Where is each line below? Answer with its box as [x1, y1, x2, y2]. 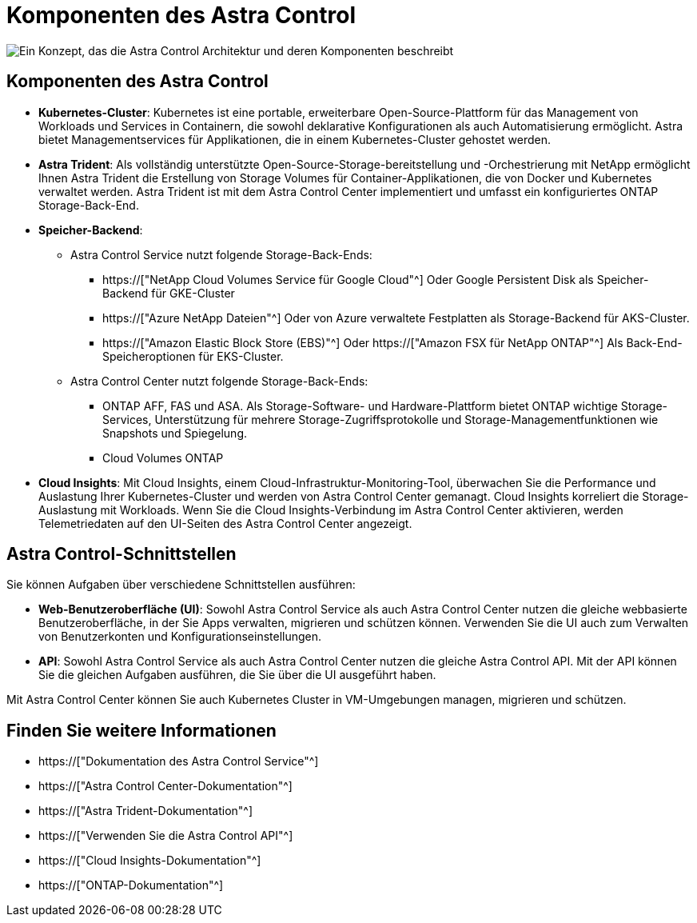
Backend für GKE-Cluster [102, 286, 235, 300]
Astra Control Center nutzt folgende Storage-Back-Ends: [70, 374, 368, 388]
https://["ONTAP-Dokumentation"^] [38, 878, 224, 893]
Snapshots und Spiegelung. [102, 426, 247, 440]
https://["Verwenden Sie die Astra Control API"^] [38, 829, 293, 843]
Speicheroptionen [102, 349, 196, 363]
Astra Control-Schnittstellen [6, 544, 237, 565]
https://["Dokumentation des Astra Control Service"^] [38, 754, 319, 769]
